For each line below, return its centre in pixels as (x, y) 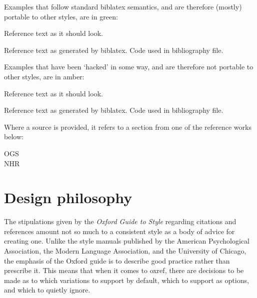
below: (14, 137)
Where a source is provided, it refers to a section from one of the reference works (128, 127)
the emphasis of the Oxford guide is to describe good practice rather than (117, 260)
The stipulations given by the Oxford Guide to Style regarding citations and (120, 221)
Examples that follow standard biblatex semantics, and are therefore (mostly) (123, 6)
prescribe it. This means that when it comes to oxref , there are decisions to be (124, 270)
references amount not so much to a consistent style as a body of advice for (119, 231)
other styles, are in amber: (44, 76)
